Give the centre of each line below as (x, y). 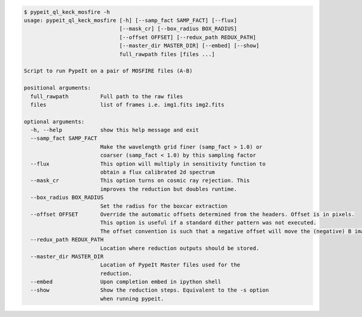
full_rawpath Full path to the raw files (107, 96)
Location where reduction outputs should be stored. (179, 248)
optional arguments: (54, 121)
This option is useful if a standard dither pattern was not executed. (208, 223)
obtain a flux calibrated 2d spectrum (157, 172)
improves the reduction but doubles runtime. (169, 189)
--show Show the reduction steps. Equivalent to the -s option (150, 290)
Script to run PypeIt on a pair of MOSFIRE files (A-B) (108, 71)
